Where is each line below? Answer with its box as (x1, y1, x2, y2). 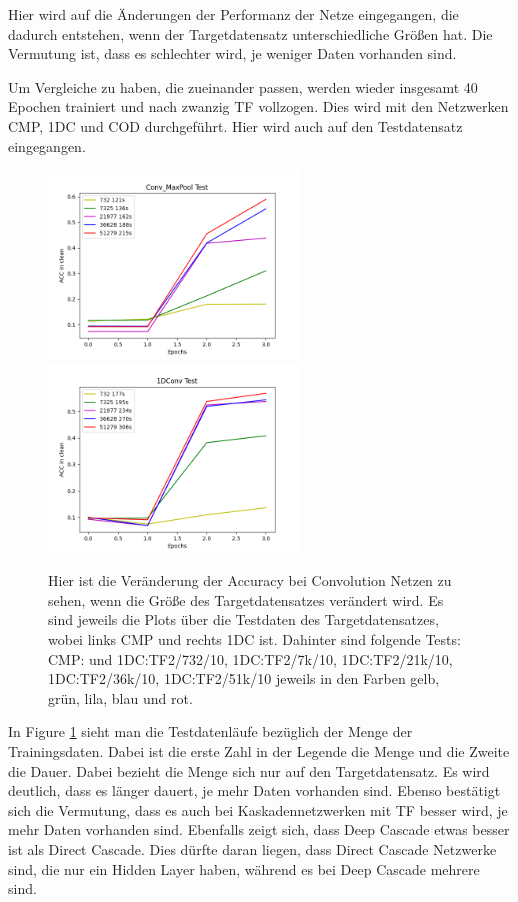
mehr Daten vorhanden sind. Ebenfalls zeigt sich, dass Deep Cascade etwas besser (8, 819, 510, 840)
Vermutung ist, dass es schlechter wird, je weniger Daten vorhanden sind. (8, 43, 457, 64)
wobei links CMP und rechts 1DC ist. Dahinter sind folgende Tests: (48, 629, 461, 650)
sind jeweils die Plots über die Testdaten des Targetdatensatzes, (48, 609, 439, 630)
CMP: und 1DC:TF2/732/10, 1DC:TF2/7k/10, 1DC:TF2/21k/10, (48, 648, 453, 669)
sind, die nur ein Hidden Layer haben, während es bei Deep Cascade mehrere (8, 858, 480, 879)
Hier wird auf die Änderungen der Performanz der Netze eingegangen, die (8, 4, 459, 24)
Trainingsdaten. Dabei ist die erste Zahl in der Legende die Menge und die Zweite (8, 741, 510, 762)
